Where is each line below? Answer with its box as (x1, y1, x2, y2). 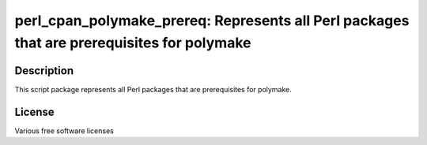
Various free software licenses (14, 126, 114, 136)
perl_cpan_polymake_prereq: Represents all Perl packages (14, 12, 410, 29)
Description (14, 64, 74, 77)
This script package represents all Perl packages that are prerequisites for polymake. (14, 84, 292, 94)
